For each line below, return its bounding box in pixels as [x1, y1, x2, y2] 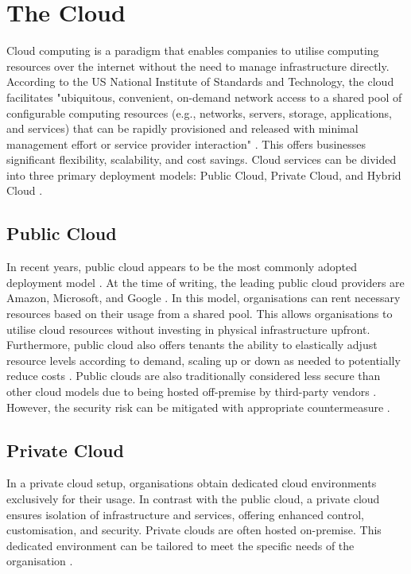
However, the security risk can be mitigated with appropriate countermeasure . [6, 398, 390, 415]
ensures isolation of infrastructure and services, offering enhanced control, [6, 506, 364, 522]
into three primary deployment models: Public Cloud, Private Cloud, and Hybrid [6, 166, 401, 183]
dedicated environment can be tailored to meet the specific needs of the [6, 537, 355, 553]
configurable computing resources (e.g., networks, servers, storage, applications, [6, 104, 392, 121]
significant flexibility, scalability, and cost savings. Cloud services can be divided [6, 151, 397, 168]
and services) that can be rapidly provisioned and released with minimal [6, 120, 359, 137]
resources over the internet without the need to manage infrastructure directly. [6, 57, 390, 74]
